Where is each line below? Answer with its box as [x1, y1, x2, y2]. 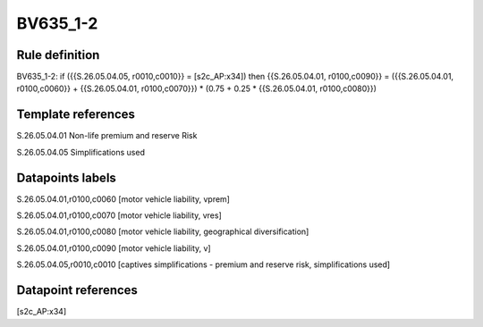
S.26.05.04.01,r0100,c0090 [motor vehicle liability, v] [16, 242, 211, 254]
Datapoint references [16, 282, 139, 298]
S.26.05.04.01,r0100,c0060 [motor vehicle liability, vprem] [16, 193, 230, 205]
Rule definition [16, 47, 100, 63]
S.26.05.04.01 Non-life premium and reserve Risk [16, 130, 198, 141]
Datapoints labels [16, 170, 116, 185]
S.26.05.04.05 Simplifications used [16, 147, 145, 157]
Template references [16, 107, 136, 122]
